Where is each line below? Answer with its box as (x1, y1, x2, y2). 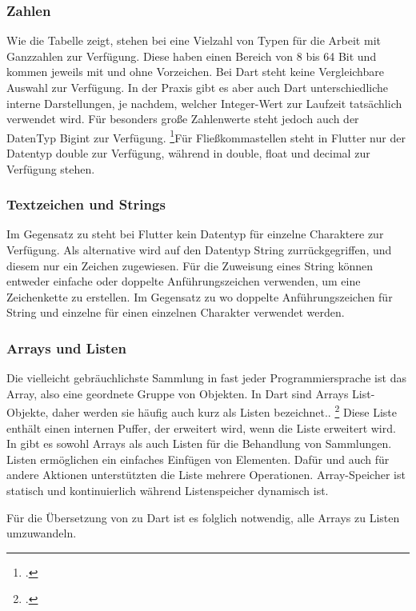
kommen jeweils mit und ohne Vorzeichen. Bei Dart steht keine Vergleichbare (6, 63, 384, 80)
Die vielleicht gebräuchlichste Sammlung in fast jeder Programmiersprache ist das (6, 369, 406, 386)
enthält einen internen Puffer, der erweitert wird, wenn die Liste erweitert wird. (6, 419, 396, 436)
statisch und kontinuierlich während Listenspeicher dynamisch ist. (6, 482, 329, 499)
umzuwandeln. (6, 525, 77, 541)
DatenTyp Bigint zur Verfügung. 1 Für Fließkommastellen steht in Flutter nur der (6, 126, 406, 146)
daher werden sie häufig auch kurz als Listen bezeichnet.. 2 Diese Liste (52, 401, 397, 421)
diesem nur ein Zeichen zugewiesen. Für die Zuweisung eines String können (6, 257, 374, 274)
